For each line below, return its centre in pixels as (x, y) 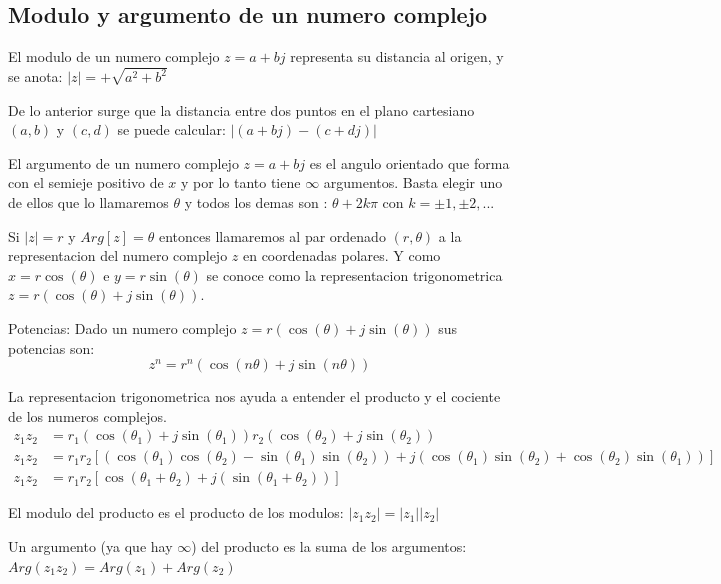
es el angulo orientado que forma (409, 162)
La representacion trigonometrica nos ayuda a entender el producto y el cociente (254, 396)
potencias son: (51, 347)
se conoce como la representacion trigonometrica (354, 274)
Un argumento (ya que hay (90, 546)
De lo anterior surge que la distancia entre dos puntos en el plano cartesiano (241, 109)
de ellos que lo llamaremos (88, 202)
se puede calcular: (171, 129)
